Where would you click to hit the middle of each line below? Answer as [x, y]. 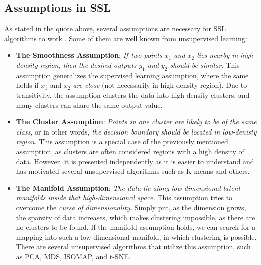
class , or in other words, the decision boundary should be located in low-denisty [136, 131]
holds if [27, 85]
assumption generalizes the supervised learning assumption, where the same [132, 75]
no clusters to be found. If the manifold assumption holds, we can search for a [136, 227]
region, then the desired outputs [88, 64]
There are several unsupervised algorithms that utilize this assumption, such [133, 247]
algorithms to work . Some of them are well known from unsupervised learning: [126, 38]
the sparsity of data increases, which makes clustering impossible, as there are [136, 217]
